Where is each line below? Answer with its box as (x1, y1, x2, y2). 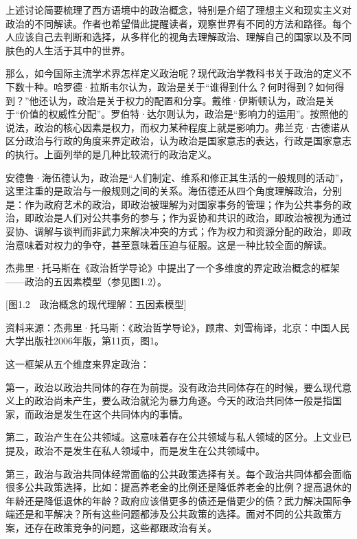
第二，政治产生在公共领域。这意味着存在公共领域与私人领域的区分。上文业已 (5, 430, 352, 444)
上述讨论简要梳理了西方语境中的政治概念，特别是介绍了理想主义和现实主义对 (5, 3, 352, 16)
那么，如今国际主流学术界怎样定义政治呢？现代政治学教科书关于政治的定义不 (5, 66, 352, 80)
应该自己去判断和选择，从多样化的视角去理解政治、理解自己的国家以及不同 (14, 30, 352, 44)
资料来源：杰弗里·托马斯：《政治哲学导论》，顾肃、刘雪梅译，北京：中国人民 (5, 320, 349, 334)
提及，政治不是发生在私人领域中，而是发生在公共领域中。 (5, 443, 265, 458)
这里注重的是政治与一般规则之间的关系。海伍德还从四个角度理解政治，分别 (5, 184, 342, 198)
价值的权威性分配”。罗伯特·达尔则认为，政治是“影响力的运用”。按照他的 (19, 107, 349, 121)
